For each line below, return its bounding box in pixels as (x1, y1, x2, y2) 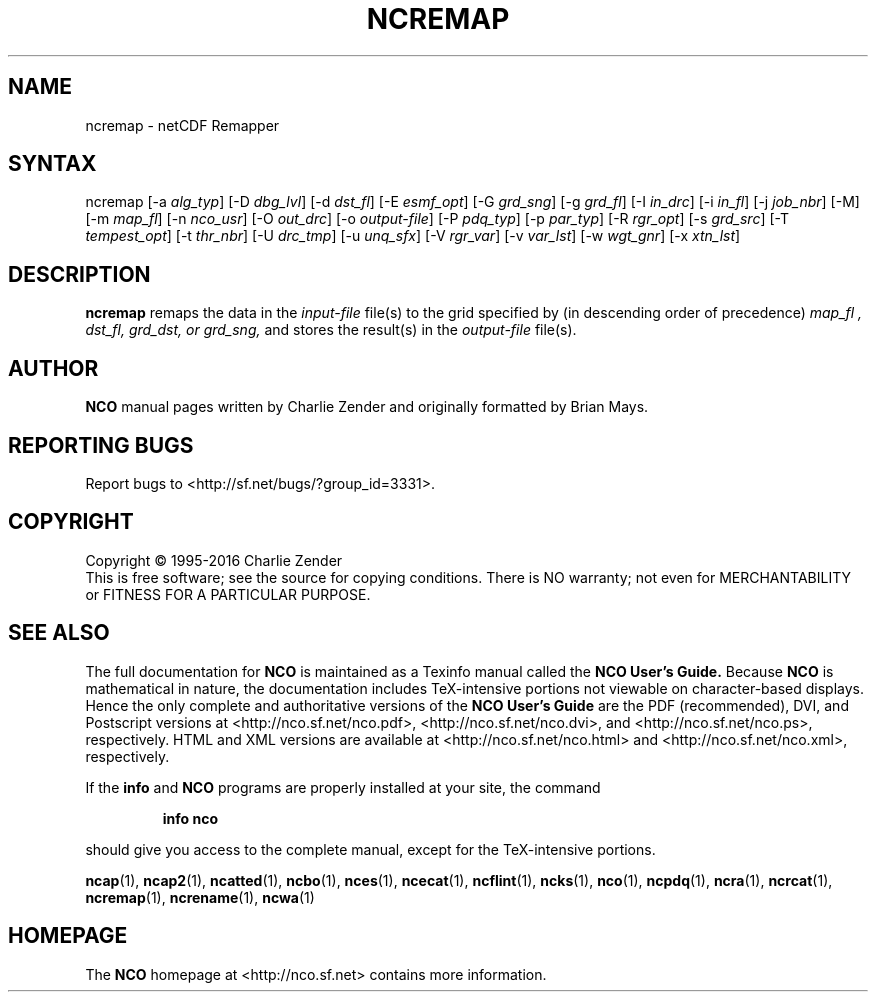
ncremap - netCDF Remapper (85, 116, 280, 134)
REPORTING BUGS (8, 432, 194, 458)
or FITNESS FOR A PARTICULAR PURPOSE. (85, 585, 371, 603)
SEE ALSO (8, 620, 110, 646)
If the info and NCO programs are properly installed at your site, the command (85, 778, 601, 796)
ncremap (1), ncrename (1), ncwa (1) (85, 888, 315, 906)
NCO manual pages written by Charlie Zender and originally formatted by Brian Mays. (85, 398, 649, 416)
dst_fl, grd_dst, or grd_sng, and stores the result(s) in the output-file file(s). (85, 321, 577, 339)
